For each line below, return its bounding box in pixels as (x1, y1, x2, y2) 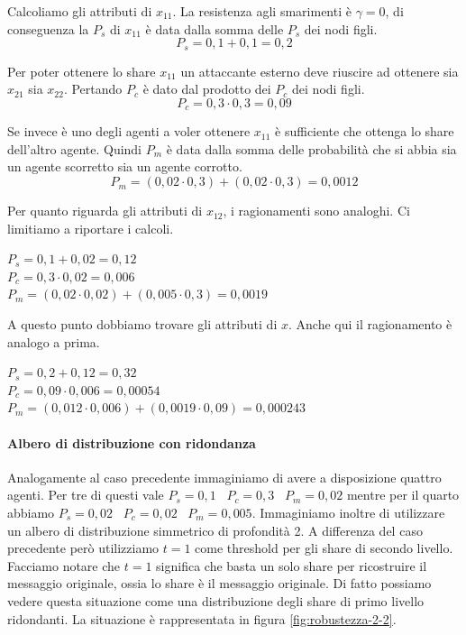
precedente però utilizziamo (7, 538, 160, 557)
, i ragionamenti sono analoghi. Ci (223, 201, 410, 220)
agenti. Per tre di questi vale (7, 485, 164, 504)
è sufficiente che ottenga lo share (275, 122, 454, 141)
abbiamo (7, 502, 55, 521)
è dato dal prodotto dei (142, 79, 271, 98)
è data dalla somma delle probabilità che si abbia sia (166, 139, 457, 158)
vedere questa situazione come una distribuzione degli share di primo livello (7, 591, 425, 610)
